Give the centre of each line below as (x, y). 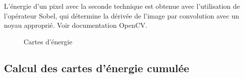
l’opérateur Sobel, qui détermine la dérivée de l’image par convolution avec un (122, 15)
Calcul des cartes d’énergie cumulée (97, 68)
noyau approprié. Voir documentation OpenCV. (76, 25)
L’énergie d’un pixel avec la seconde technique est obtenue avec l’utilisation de (122, 6)
